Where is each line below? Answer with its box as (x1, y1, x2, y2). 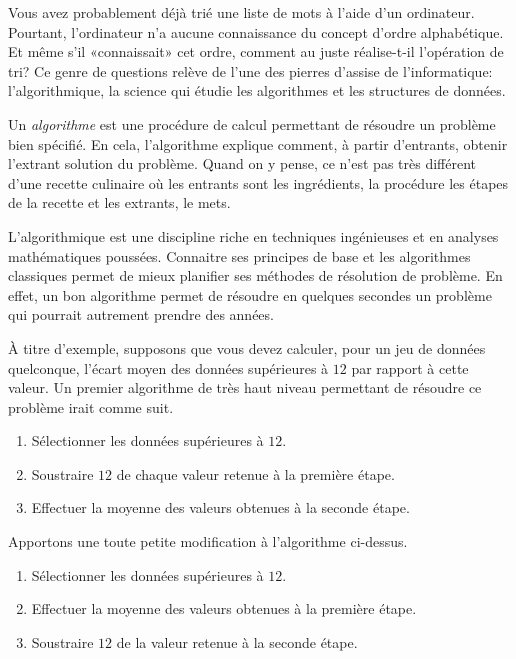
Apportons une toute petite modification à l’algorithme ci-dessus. (8, 531, 408, 552)
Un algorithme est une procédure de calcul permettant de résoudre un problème (8, 113, 496, 134)
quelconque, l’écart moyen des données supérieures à (8, 357, 329, 378)
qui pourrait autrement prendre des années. (8, 304, 274, 325)
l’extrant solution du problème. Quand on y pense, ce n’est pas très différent (8, 153, 476, 174)
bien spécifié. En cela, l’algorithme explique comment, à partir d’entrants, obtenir (8, 133, 508, 154)
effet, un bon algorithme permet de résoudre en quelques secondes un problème (8, 284, 492, 305)
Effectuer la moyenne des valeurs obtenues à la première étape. (31, 598, 417, 619)
